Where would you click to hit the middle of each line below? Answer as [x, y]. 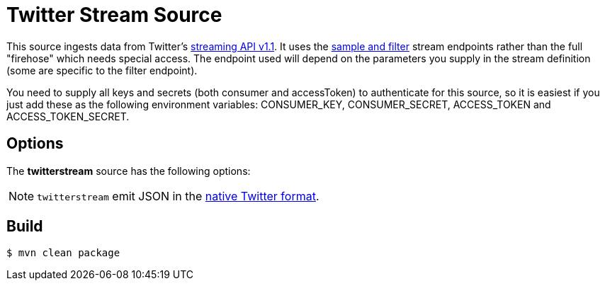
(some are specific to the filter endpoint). [102, 70]
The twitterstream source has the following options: [129, 171]
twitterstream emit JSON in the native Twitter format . [178, 196]
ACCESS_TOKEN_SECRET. [68, 116]
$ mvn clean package [63, 253]
